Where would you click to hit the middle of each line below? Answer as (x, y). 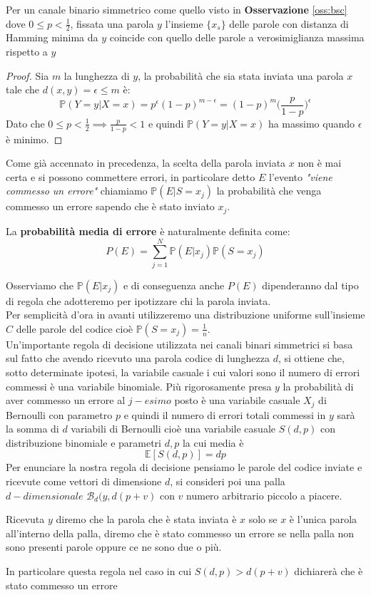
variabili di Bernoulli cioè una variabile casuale (173, 429)
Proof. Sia (27, 75)
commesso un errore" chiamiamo (77, 191)
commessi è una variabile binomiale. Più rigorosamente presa (139, 386)
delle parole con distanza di (289, 23)
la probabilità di (318, 386)
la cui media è (213, 442)
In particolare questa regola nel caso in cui (99, 571)
